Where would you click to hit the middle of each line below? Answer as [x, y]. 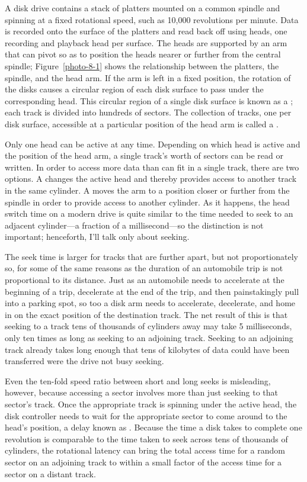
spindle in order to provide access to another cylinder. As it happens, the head [147, 202]
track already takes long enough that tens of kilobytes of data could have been [147, 349]
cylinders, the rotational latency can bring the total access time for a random [145, 450]
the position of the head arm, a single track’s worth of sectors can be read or [144, 155]
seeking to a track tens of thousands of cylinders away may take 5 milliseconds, [148, 326]
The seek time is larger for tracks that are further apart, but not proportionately [151, 256]
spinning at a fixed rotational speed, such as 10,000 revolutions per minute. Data [152, 19]
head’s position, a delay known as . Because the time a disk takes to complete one [153, 427]
